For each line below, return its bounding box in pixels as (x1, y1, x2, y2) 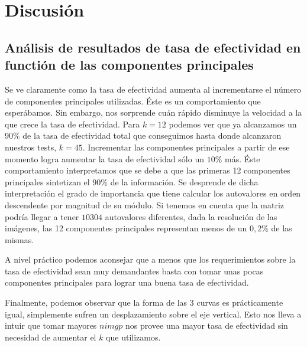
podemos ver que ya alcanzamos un (169, 117, 297, 130)
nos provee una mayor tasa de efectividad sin (125, 319, 288, 332)
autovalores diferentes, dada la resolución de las (105, 210, 277, 222)
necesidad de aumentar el (5, 330, 96, 343)
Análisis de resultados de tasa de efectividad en (5, 38, 301, 56)
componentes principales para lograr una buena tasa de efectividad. (5, 276, 249, 289)
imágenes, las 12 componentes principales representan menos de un (5, 222, 247, 234)
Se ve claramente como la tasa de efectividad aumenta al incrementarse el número (5, 83, 302, 95)
